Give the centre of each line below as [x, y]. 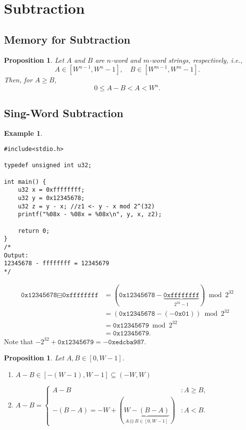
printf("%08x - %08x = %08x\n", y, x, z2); [90, 215]
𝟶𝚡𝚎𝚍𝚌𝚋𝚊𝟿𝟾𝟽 [126, 342]
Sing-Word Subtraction [64, 113]
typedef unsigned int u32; [48, 165]
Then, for [18, 80]
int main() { [25, 182]
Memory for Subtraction [67, 39]
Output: [16, 255]
